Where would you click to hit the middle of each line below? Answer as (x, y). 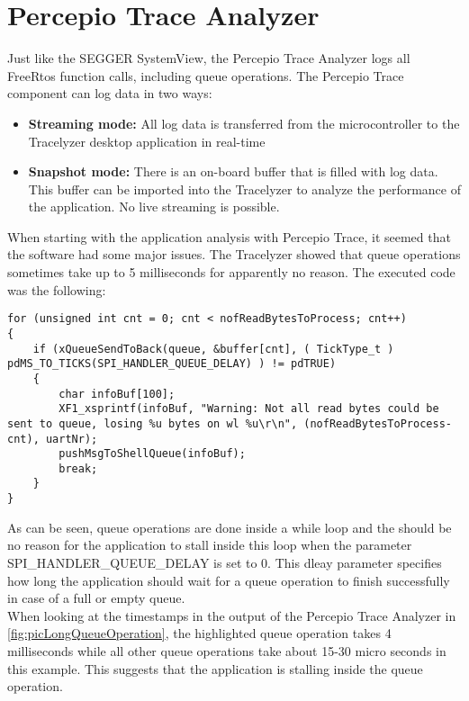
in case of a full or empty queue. (96, 598)
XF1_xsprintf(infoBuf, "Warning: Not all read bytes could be (249, 409)
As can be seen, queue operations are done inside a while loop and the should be (230, 527)
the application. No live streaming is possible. (154, 207)
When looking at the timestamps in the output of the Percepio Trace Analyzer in (232, 615)
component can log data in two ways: (110, 93)
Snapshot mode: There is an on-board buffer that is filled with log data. (233, 171)
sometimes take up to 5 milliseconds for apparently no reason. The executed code (231, 272)
